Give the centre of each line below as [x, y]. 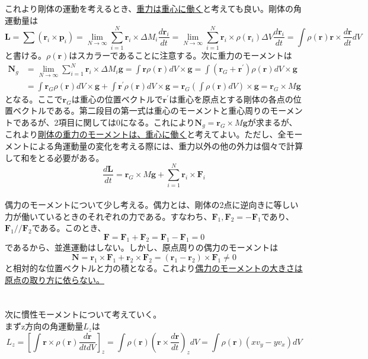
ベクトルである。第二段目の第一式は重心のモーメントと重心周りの [141, 110]
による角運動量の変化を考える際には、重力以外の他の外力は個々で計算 [166, 146]
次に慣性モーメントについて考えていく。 [83, 314]
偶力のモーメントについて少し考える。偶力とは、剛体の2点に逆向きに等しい [152, 204]
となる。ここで [34, 99]
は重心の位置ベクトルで [117, 99]
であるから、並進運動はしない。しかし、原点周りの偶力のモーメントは [142, 247]
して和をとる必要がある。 [55, 157]
